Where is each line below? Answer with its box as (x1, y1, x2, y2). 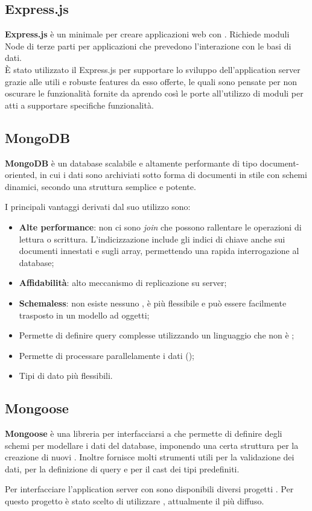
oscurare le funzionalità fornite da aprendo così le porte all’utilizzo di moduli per (5, 87, 304, 100)
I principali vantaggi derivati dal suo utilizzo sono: (5, 200, 191, 213)
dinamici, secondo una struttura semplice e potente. (5, 180, 196, 192)
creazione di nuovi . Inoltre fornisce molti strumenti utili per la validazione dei (5, 451, 294, 463)
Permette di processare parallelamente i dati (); (19, 349, 195, 361)
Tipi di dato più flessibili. (19, 369, 113, 382)
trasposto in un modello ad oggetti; (19, 308, 150, 321)
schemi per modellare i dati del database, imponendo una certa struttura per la (5, 439, 299, 451)
